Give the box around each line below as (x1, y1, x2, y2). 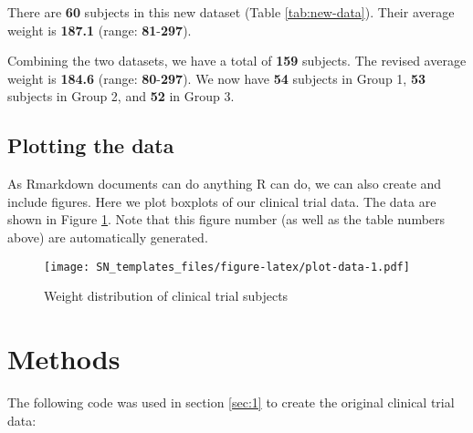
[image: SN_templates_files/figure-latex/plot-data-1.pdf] (44, 260, 410, 273)
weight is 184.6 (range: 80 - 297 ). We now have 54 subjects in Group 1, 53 (7, 68, 426, 88)
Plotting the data (7, 131, 174, 160)
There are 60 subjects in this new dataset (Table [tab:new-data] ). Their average (7, 3, 455, 21)
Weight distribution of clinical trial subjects (44, 286, 289, 305)
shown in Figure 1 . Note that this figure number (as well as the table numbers (7, 210, 446, 229)
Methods (7, 339, 121, 376)
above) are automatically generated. (7, 227, 208, 246)
